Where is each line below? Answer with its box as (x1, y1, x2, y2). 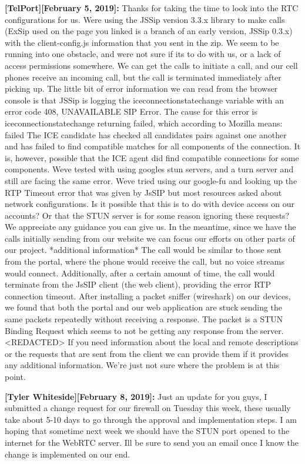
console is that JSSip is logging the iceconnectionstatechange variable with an (5, 94, 284, 106)
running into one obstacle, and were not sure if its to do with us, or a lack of (5, 48, 281, 60)
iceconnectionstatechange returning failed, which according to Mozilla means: (5, 116, 283, 129)
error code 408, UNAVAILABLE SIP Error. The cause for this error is (5, 105, 257, 118)
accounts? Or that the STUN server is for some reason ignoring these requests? (5, 209, 290, 221)
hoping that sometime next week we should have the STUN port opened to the (5, 425, 290, 437)
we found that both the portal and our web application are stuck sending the (5, 301, 283, 313)
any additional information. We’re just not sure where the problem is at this (5, 359, 280, 371)
